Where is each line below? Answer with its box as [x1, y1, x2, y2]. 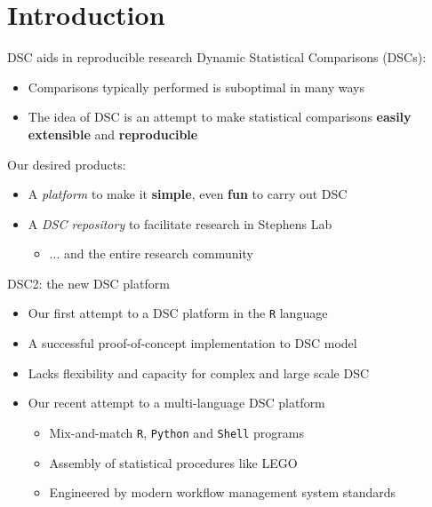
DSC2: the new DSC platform [7, 273, 170, 292]
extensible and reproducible [28, 124, 198, 143]
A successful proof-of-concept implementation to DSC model [28, 334, 357, 353]
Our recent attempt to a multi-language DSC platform [28, 393, 325, 412]
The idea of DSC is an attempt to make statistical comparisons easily [28, 107, 412, 126]
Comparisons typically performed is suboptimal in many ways [28, 77, 364, 96]
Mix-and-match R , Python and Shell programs [49, 423, 304, 441]
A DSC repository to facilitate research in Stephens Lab [28, 214, 332, 233]
